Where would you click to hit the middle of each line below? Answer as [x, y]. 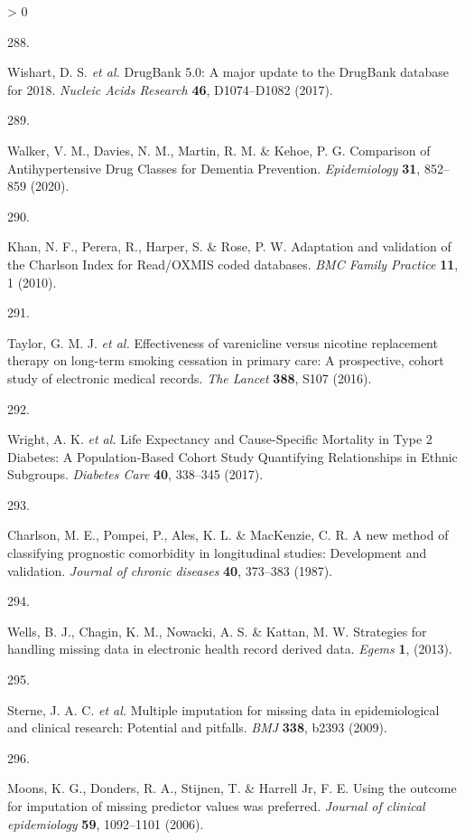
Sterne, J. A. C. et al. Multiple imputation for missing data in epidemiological [223, 709]
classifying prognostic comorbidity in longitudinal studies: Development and [217, 553]
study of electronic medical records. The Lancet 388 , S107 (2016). [190, 378]
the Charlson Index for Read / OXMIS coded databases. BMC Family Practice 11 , [233, 264]
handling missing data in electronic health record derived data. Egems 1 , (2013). [230, 649]
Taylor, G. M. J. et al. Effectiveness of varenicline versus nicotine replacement [223, 342]
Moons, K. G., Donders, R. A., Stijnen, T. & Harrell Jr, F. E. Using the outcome [232, 788]
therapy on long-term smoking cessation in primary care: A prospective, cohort [226, 360]
